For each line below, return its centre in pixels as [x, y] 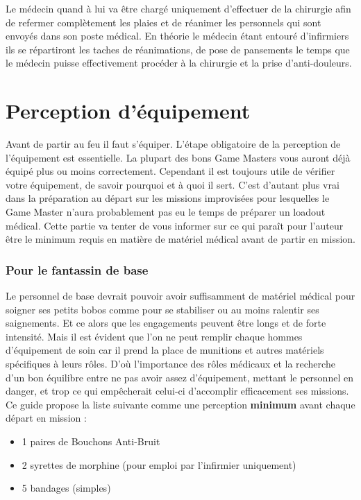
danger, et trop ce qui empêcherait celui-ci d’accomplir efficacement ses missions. [177, 391]
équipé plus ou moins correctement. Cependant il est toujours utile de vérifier [170, 171]
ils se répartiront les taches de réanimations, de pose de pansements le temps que [178, 49]
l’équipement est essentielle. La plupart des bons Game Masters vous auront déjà [178, 157]
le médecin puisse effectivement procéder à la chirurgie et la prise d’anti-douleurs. [179, 63]
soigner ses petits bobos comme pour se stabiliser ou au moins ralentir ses [162, 309]
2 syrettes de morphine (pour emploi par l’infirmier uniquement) [159, 464]
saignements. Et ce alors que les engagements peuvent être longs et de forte [166, 323]
